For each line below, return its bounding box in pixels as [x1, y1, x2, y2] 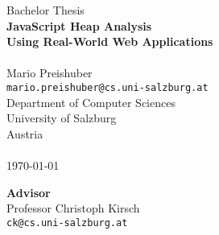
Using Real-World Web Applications [6, 33, 213, 50]
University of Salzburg [6, 109, 117, 126]
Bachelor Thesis [6, 2, 85, 18]
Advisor [6, 183, 51, 200]
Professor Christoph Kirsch [6, 200, 140, 216]
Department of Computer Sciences [6, 93, 176, 110]
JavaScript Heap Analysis [6, 17, 152, 34]
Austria [6, 125, 43, 142]
